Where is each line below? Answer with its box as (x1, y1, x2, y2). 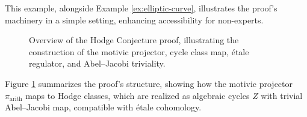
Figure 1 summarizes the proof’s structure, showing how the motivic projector (5, 77, 293, 89)
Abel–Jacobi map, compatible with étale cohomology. (5, 101, 202, 113)
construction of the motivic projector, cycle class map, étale (29, 45, 249, 58)
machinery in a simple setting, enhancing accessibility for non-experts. (5, 13, 264, 26)
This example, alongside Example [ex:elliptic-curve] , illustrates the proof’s (5, 2, 278, 14)
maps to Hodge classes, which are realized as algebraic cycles (25, 89, 250, 101)
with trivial (261, 89, 303, 101)
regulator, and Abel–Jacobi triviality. (29, 57, 166, 70)
